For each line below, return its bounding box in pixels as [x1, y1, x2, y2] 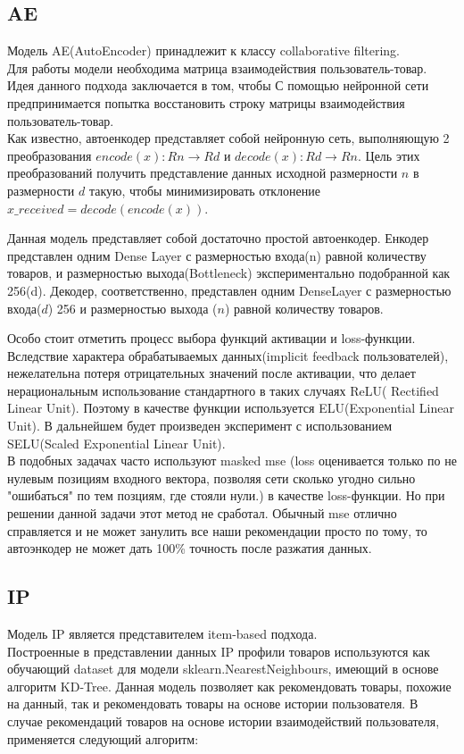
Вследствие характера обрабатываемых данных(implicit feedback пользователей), [7, 346, 449, 364]
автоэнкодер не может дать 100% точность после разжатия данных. [7, 539, 372, 557]
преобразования [7, 146, 92, 164]
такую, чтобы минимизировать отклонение [88, 180, 320, 199]
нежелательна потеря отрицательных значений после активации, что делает [7, 364, 416, 382]
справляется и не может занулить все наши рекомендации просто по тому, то [7, 521, 427, 540]
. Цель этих [357, 146, 420, 164]
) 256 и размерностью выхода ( [47, 298, 218, 317]
